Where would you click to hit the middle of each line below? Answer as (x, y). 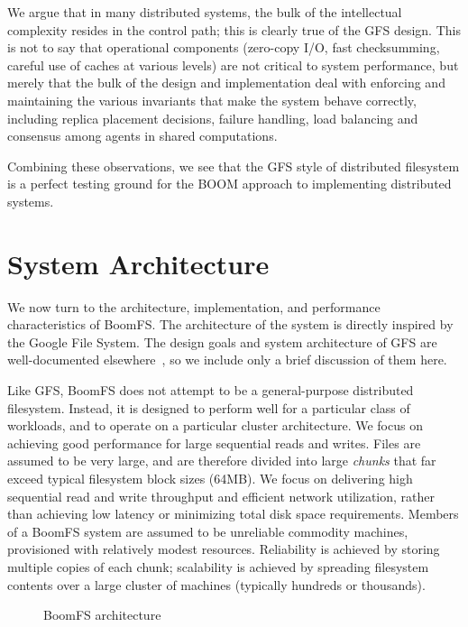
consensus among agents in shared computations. (142, 136)
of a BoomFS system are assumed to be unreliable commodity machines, (208, 531)
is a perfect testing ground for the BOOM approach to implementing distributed (229, 184)
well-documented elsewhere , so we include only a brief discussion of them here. (227, 360)
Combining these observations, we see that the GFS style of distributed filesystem (234, 166)
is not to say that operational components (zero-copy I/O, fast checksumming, (224, 47)
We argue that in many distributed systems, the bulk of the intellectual (205, 12)
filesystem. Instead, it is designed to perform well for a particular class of (209, 407)
